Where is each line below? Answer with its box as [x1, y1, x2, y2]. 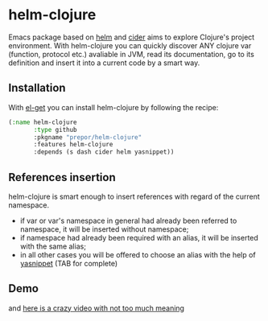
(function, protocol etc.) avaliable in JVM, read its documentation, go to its [8, 49, 255, 59]
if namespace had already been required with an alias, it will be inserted [19, 233, 259, 242]
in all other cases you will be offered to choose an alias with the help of [19, 249, 256, 259]
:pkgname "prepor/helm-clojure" [33, 133, 142, 142]
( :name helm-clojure [8, 118, 78, 126]
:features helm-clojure [33, 141, 113, 149]
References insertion [8, 171, 117, 184]
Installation [8, 81, 66, 95]
